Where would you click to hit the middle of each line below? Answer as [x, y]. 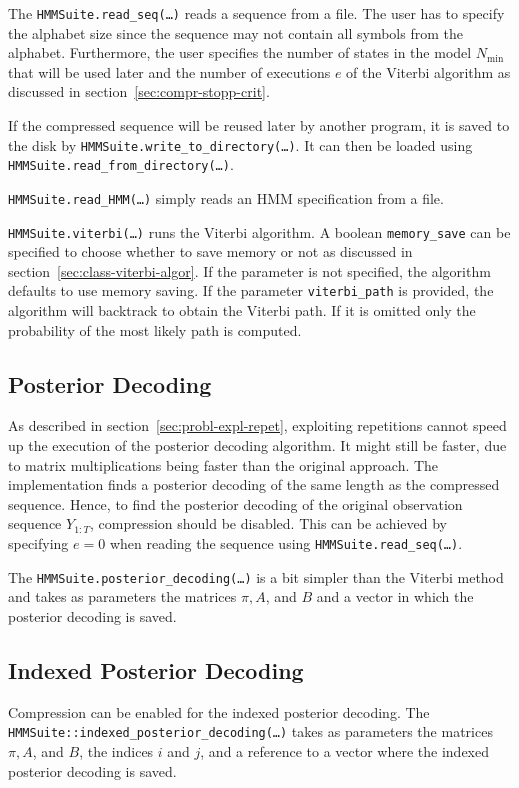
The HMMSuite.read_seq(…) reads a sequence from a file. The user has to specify [256, 13]
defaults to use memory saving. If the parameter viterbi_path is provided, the [251, 290]
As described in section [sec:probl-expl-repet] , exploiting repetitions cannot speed [257, 425]
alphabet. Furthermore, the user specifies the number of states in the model [240, 52]
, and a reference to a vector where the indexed [344, 751]
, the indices [116, 751]
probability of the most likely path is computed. [155, 329]
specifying [38, 543]
